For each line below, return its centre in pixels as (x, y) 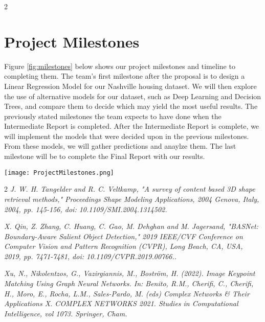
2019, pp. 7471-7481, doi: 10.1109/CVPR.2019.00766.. (91, 256)
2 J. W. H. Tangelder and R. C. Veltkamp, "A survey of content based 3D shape (130, 189)
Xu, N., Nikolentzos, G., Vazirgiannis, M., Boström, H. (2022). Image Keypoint (130, 273)
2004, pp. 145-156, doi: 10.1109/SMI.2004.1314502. (86, 209)
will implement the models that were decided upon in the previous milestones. (127, 136)
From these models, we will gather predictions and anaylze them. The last (120, 146)
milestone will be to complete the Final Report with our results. (105, 156)
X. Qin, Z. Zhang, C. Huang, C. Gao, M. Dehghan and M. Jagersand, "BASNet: (131, 226)
